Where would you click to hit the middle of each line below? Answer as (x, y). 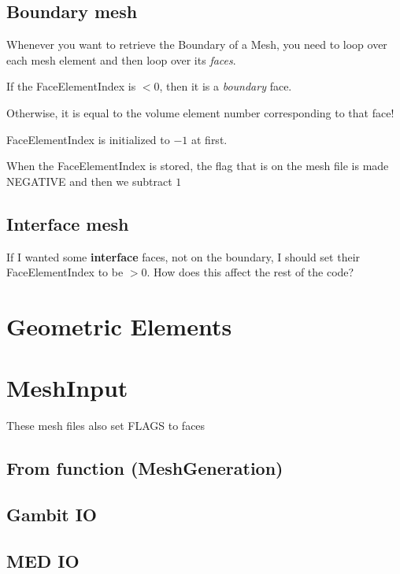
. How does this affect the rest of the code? (250, 272)
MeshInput (67, 388)
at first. (209, 139)
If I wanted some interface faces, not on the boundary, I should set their (183, 256)
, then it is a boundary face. (226, 86)
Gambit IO (52, 515)
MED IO (43, 560)
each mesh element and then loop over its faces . (121, 59)
